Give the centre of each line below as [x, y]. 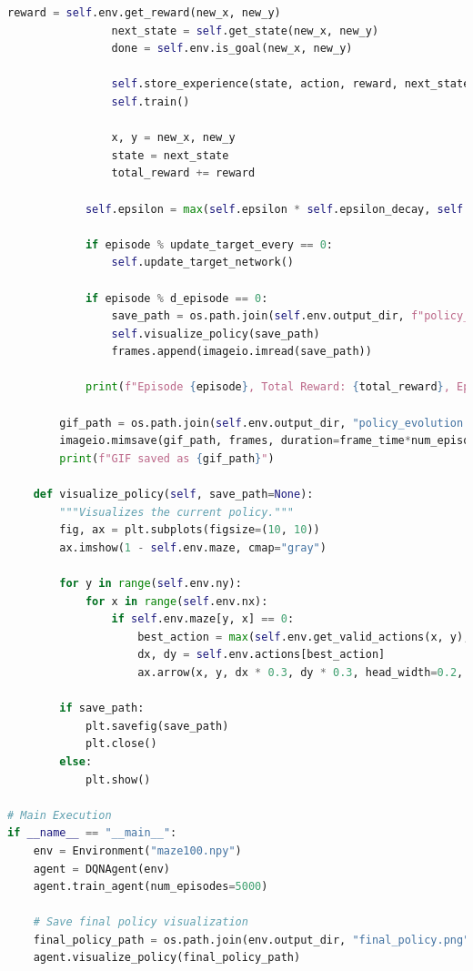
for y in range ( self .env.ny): [151, 583]
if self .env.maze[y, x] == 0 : [203, 619]
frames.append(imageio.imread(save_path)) [242, 352]
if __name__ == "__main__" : [92, 833]
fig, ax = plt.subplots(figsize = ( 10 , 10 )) [190, 530]
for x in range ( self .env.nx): [176, 601]
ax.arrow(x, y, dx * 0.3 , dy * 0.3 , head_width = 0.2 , [301, 672]
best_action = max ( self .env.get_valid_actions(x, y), [304, 637]
